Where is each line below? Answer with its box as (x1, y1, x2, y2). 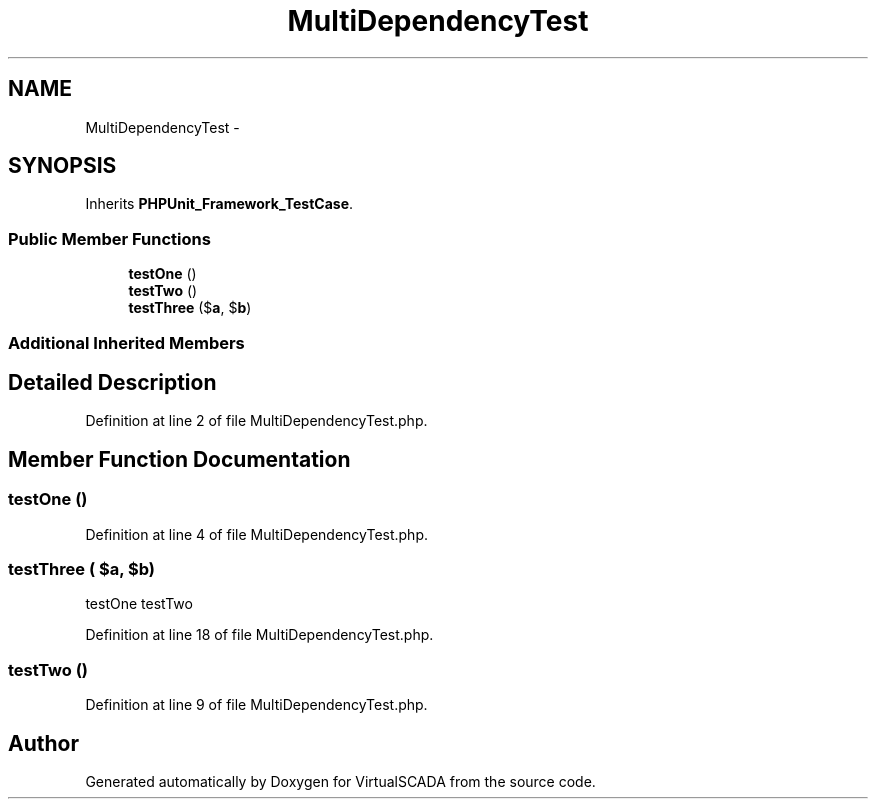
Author (8, 730, 79, 756)
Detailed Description (8, 369, 217, 395)
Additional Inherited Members (8, 332, 245, 353)
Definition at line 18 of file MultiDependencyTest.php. (85, 626, 434, 644)
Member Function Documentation (8, 446, 351, 472)
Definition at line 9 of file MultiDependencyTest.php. (85, 696, 428, 714)
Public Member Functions (8, 228, 211, 249)
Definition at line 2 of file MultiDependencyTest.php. (85, 412, 428, 430)
